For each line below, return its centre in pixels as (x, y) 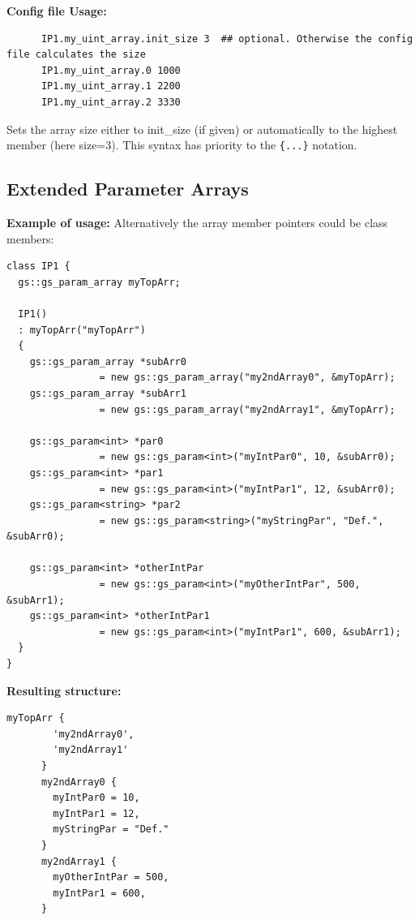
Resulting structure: (64, 690)
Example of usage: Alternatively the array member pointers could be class (197, 223)
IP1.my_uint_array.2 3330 (111, 102)
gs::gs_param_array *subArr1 (108, 393)
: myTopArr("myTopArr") (82, 330)
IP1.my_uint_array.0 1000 (111, 70)
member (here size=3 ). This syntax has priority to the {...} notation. (182, 145)
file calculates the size (76, 55)
